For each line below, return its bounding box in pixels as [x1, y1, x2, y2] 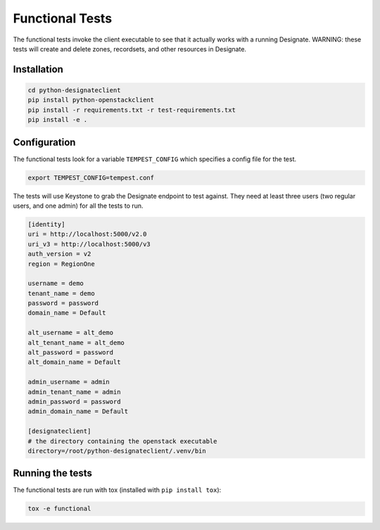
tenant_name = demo [27, 289, 95, 297]
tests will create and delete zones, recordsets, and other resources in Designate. [13, 44, 246, 53]
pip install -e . [27, 116, 88, 124]
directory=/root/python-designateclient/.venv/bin [27, 447, 207, 455]
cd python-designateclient [27, 86, 121, 94]
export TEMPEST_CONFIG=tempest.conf [27, 173, 155, 182]
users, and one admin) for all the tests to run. [13, 201, 144, 210]
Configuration [13, 136, 76, 148]
